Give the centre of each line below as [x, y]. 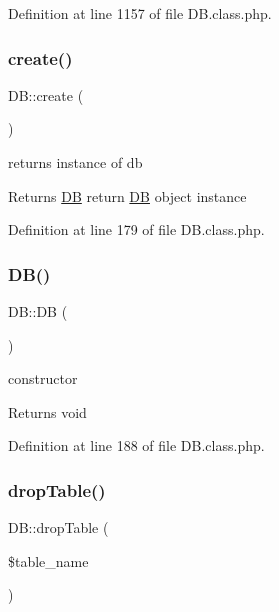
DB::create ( [46, 94]
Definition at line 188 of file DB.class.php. [136, 445]
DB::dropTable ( [58, 527]
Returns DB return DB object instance [127, 195]
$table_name [48, 560]
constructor [43, 378]
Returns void [47, 411]
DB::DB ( [38, 311]
